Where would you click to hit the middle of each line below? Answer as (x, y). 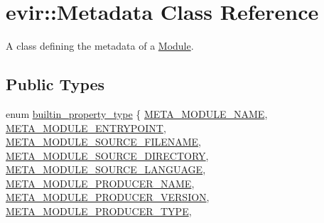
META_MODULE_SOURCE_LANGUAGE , (106, 169)
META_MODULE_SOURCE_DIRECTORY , (107, 155)
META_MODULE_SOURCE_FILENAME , (104, 142)
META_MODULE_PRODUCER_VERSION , (108, 197)
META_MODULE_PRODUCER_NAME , (100, 183)
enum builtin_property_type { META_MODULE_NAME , (137, 113)
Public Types (55, 84)
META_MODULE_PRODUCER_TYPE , (99, 211)
